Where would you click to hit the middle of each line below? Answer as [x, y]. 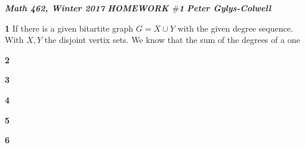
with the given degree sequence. [235, 28]
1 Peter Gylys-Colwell [225, 8]
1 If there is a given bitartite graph [69, 28]
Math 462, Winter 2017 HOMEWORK [87, 8]
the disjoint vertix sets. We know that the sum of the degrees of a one [172, 40]
